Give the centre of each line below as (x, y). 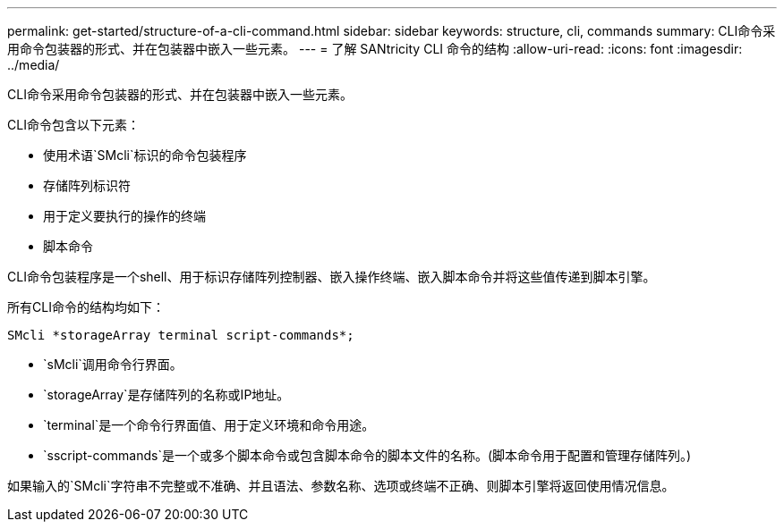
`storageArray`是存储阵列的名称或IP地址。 (166, 395)
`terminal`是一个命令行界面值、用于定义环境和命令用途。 (209, 425)
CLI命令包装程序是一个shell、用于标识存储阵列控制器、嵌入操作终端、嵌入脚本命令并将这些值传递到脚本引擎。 (332, 277)
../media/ (34, 65)
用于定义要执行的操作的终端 (124, 216)
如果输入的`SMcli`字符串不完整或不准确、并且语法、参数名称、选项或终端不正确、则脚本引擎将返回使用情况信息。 (341, 486)
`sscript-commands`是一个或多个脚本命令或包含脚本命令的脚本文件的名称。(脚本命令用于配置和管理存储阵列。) (367, 455)
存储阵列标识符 (87, 185)
